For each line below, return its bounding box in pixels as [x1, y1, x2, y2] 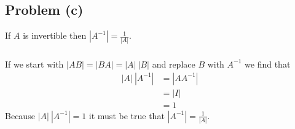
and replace [152, 57, 195, 70]
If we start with [5, 57, 64, 70]
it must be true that [88, 109, 165, 122]
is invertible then [23, 29, 87, 42]
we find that [245, 57, 291, 70]
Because [5, 109, 35, 122]
